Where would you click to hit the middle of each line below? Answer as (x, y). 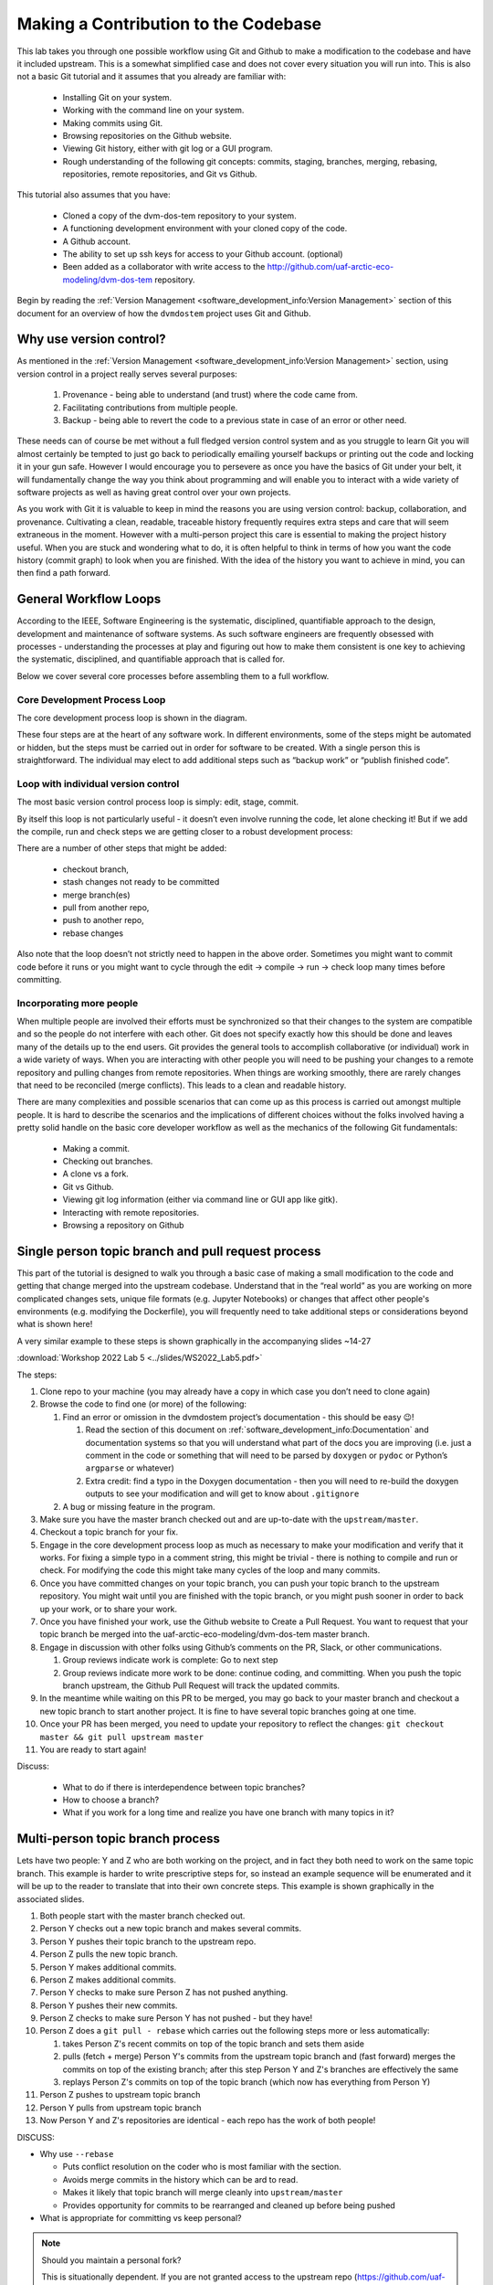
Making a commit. (96, 1148)
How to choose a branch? (111, 1800)
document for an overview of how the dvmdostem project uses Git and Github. (164, 313)
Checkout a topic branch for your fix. (109, 1532)
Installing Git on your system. (117, 97)
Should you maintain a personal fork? (111, 2260)
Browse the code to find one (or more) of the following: (143, 1404)
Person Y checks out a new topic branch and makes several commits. (170, 1929)
